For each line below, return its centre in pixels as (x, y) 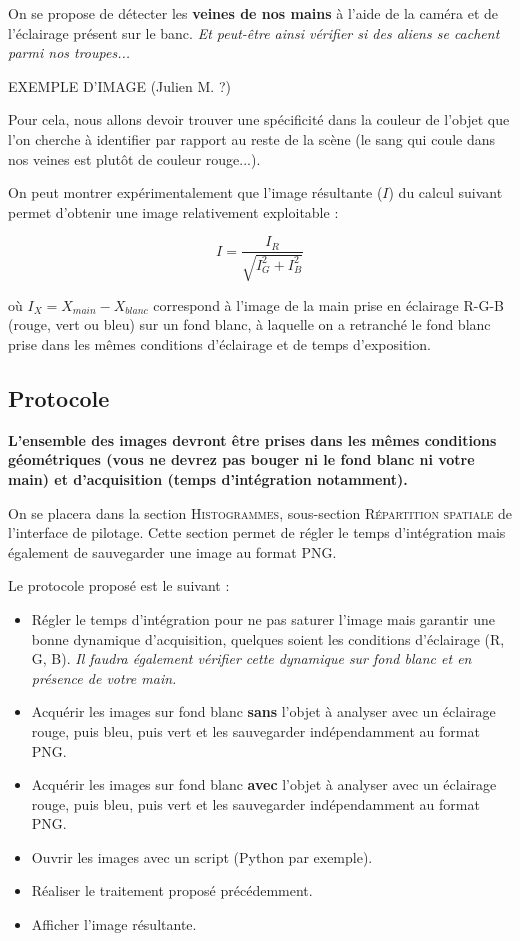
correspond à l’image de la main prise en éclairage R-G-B (329, 304)
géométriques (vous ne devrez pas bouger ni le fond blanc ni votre (241, 459)
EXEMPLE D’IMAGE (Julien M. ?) (119, 85)
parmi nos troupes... (69, 52)
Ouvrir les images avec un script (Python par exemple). (202, 856)
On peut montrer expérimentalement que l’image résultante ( (195, 192)
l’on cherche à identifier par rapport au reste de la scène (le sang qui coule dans (252, 138)
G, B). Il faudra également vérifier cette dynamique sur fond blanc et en (251, 658)
